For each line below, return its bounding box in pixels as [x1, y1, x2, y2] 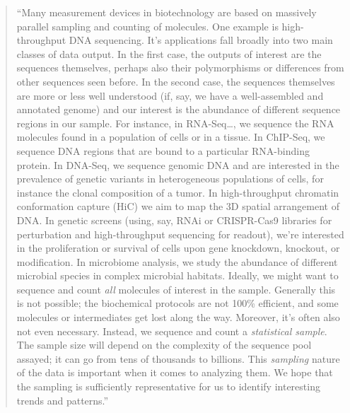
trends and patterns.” [16, 392, 109, 407]
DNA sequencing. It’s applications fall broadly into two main [69, 33, 333, 47]
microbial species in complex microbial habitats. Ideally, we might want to [16, 268, 339, 283]
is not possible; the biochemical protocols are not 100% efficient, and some [16, 296, 339, 310]
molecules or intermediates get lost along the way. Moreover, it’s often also [16, 310, 340, 325]
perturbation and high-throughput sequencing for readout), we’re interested [16, 226, 344, 241]
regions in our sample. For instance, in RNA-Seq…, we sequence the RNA [16, 115, 334, 130]
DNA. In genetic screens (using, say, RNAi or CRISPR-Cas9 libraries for [16, 212, 332, 227]
